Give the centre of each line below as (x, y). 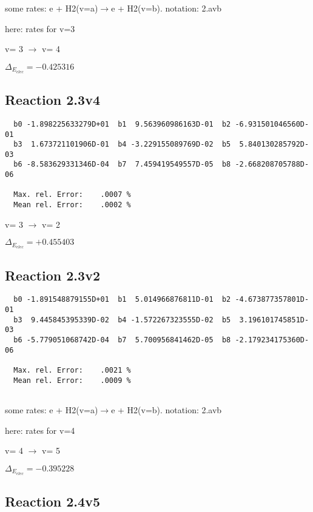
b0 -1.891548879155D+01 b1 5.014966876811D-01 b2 (122, 300)
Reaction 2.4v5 (52, 501)
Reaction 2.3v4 (52, 100)
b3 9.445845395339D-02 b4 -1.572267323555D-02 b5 (122, 320)
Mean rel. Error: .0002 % (72, 205)
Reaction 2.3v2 (52, 275)
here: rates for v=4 (40, 430)
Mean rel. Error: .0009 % (72, 380)
